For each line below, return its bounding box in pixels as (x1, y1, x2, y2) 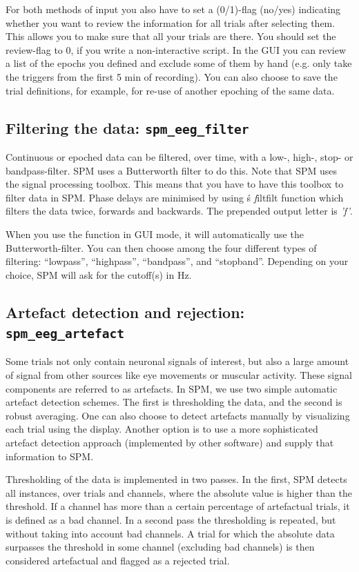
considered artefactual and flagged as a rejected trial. (6, 553, 230, 567)
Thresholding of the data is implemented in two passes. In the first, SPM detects (6, 472, 347, 486)
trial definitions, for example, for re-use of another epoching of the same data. (6, 83, 335, 97)
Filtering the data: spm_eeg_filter (6, 117, 249, 138)
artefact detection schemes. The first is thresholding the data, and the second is (6, 395, 342, 409)
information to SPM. (6, 448, 94, 463)
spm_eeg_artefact (6, 326, 124, 342)
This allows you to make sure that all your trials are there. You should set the (6, 29, 336, 43)
